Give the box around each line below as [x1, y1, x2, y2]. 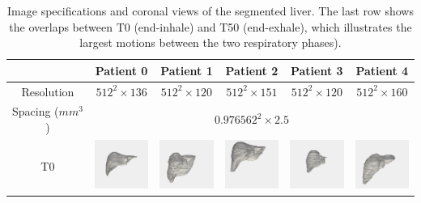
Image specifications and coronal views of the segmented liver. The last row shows [7, 2, 414, 19]
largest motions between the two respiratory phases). [79, 34, 342, 51]
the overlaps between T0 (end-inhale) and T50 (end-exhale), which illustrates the [9, 18, 412, 35]
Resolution [21, 82, 74, 99]
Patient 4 [355, 61, 409, 78]
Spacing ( [12, 103, 59, 120]
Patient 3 [290, 61, 343, 78]
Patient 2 [225, 61, 279, 78]
